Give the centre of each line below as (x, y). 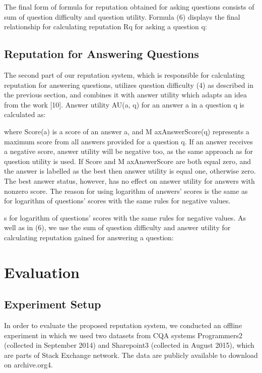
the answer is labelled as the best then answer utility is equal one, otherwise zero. (130, 171)
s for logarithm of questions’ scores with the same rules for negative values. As (125, 217)
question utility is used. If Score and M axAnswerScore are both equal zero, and (128, 161)
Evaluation (42, 272)
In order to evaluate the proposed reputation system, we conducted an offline (123, 325)
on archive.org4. (28, 365)
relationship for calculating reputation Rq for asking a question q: (106, 26)
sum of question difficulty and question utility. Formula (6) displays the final (122, 16)
